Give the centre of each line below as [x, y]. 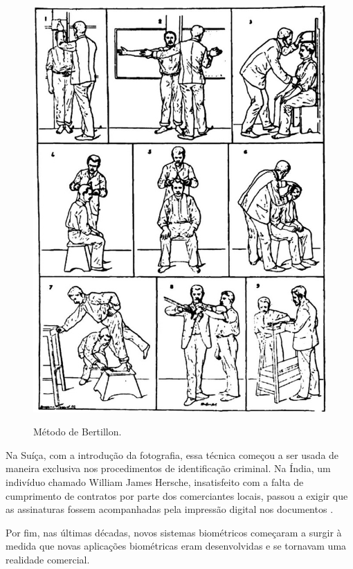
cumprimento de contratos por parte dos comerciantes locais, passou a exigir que [177, 495]
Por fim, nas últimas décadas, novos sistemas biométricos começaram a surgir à [174, 532]
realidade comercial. [48, 559]
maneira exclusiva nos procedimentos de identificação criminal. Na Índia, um [168, 468]
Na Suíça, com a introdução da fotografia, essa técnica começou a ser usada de [172, 454]
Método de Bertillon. [78, 432]
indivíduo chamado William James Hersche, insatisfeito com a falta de [155, 481]
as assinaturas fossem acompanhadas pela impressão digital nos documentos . [170, 509]
